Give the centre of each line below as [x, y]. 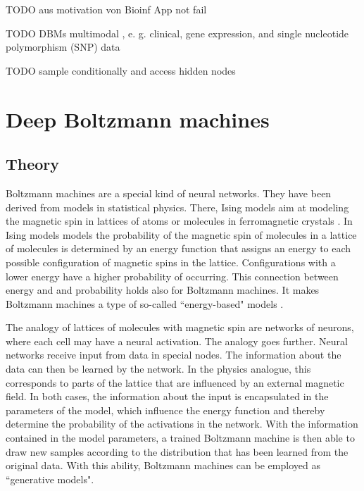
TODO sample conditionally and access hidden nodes [121, 70]
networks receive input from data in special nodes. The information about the [174, 355]
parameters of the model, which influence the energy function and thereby [165, 410]
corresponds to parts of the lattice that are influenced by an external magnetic [175, 382]
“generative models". [50, 479]
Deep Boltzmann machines [138, 119]
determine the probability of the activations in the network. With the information [182, 424]
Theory [33, 164]
